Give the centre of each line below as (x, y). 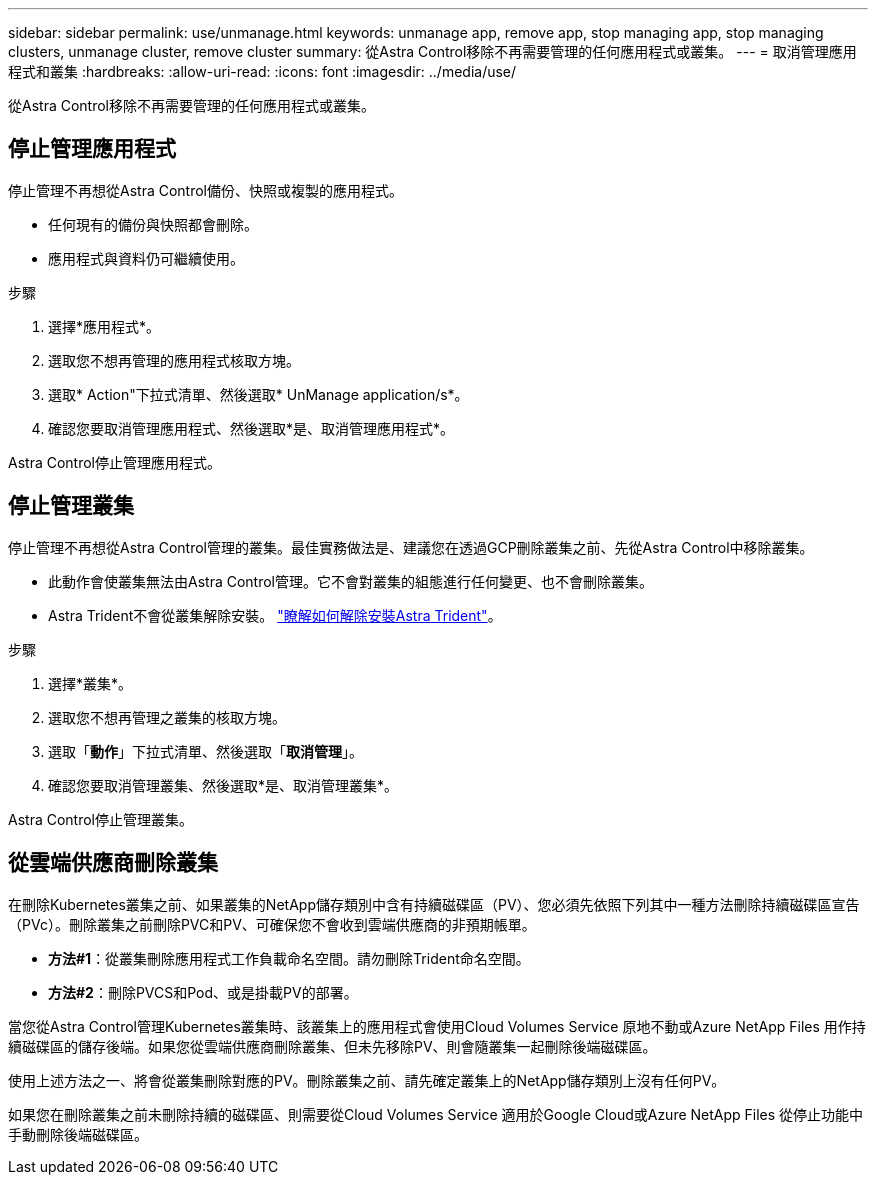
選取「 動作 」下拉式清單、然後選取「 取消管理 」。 (205, 751)
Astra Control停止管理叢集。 (100, 819)
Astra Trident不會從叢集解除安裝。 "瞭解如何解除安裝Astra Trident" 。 (275, 615)
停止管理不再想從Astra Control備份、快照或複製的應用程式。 (205, 190)
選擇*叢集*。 (90, 683)
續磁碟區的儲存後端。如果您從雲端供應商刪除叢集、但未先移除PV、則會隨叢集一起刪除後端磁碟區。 (332, 1046)
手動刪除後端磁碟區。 (78, 1134)
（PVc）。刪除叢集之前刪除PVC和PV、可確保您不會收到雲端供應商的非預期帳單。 (272, 924)
